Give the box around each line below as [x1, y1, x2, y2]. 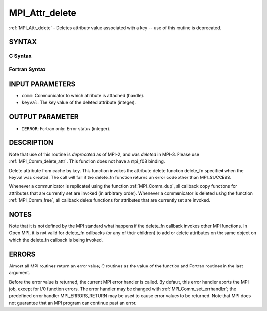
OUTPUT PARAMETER [9, 112, 79, 121]
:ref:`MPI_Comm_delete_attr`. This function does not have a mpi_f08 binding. [9, 158, 165, 164]
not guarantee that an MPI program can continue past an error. [9, 300, 137, 306]
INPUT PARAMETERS [9, 80, 76, 88]
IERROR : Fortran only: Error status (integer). [21, 125, 111, 131]
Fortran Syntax [9, 66, 46, 73]
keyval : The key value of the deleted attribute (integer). [21, 99, 136, 105]
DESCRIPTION [9, 138, 54, 147]
